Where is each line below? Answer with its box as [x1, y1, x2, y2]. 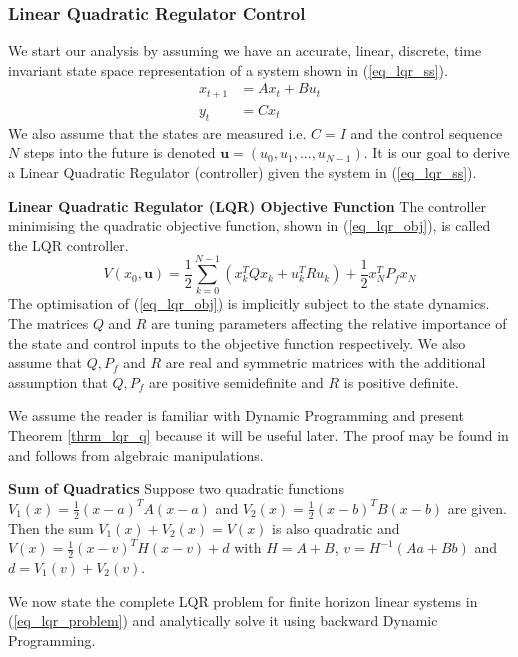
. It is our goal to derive [363, 142, 510, 163]
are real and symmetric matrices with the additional [165, 352, 486, 373]
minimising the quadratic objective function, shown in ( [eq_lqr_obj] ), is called [8, 215, 491, 236]
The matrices [8, 313, 89, 333]
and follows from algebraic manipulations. [8, 444, 264, 465]
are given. [447, 497, 507, 518]
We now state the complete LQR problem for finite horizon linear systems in [8, 590, 478, 611]
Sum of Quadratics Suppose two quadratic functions [8, 478, 344, 499]
